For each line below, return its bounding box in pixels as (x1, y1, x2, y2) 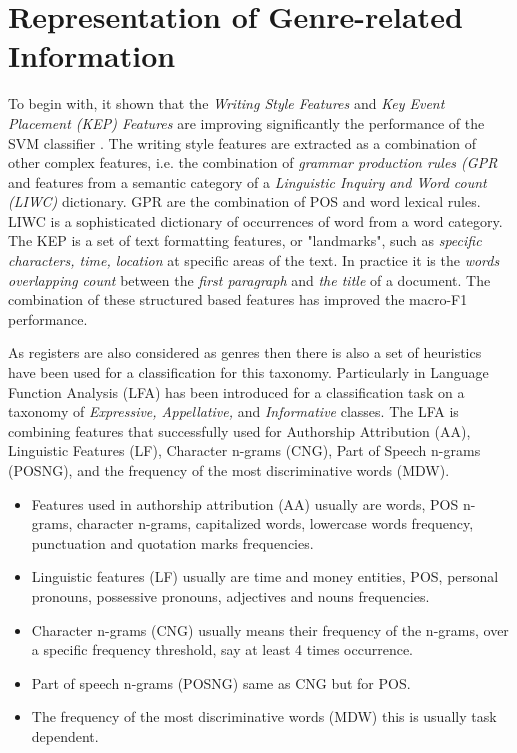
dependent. (31, 725, 99, 746)
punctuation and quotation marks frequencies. (31, 532, 314, 553)
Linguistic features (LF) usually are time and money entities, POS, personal (31, 566, 499, 587)
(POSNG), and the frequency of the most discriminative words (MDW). (8, 460, 450, 480)
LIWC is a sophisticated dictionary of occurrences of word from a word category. (8, 210, 503, 231)
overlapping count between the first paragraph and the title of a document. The (8, 269, 491, 290)
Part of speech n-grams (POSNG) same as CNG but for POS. (31, 672, 411, 693)
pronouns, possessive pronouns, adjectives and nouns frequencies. (31, 585, 430, 606)
